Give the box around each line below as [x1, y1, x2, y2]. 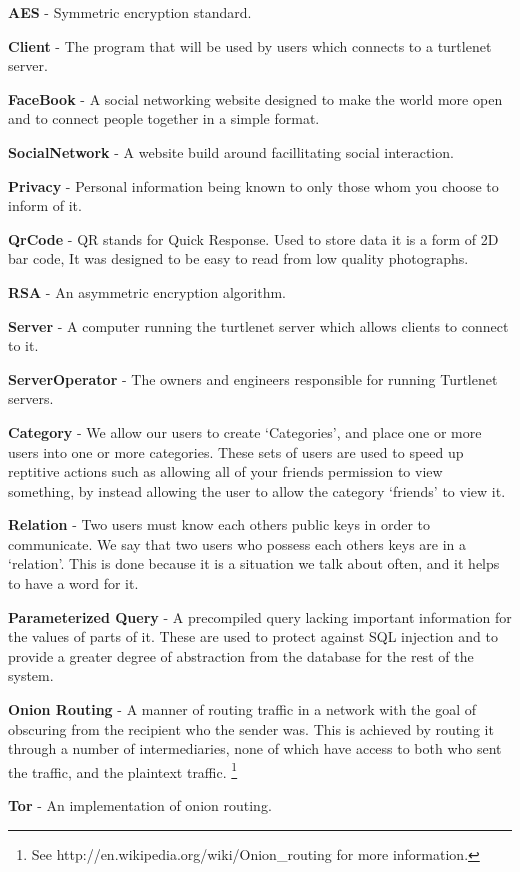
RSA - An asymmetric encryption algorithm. [8, 281, 287, 302]
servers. [8, 388, 54, 409]
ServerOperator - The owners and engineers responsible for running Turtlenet [8, 368, 498, 389]
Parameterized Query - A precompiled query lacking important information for [8, 606, 512, 627]
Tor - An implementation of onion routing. [8, 795, 272, 816]
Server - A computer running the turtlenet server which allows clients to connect [8, 315, 509, 336]
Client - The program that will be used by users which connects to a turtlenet [8, 35, 492, 56]
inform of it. [8, 195, 82, 216]
